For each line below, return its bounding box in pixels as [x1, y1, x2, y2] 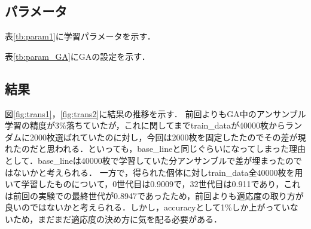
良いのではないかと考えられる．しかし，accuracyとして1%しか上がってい [5, 201, 290, 213]
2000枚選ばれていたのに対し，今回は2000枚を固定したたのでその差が [29, 130, 298, 143]
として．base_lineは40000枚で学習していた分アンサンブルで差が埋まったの [5, 154, 294, 166]
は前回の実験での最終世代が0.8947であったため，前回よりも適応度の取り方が [5, 189, 304, 201]
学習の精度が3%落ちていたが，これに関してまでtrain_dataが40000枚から [5, 119, 286, 132]
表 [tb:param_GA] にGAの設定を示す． [5, 50, 150, 62]
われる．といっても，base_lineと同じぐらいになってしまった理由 [54, 142, 306, 155]
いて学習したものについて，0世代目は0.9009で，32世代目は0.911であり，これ [5, 178, 301, 190]
